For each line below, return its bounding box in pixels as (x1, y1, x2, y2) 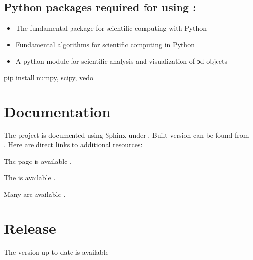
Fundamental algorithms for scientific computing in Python (15, 39, 195, 49)
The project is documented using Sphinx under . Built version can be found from (4, 130, 249, 140)
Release (4, 218, 56, 238)
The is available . (4, 172, 56, 183)
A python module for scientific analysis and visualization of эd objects (15, 56, 227, 66)
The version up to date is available (4, 246, 108, 257)
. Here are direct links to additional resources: (4, 139, 143, 150)
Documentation (4, 101, 111, 121)
